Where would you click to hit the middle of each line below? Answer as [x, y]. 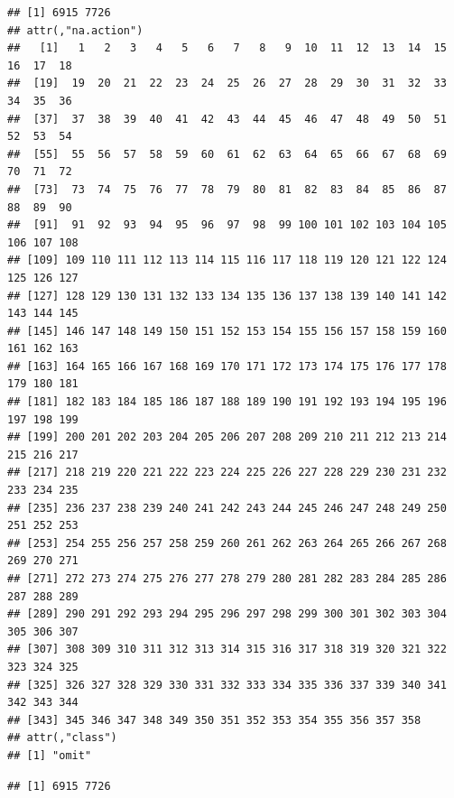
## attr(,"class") [62, 738]
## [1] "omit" [50, 755]
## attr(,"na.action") [75, 30]
